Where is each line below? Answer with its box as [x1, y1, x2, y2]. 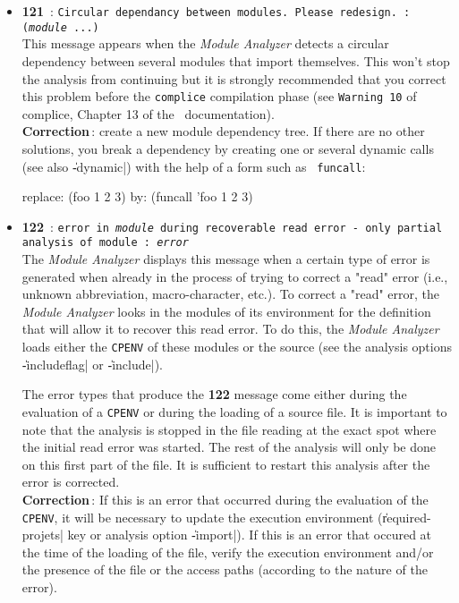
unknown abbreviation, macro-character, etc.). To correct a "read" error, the [21, 285, 440, 303]
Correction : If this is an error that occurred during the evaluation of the [21, 489, 429, 508]
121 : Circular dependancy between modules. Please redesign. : [21, 2, 411, 20]
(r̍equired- [378, 507, 431, 526]
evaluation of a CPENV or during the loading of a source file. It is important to [21, 402, 447, 420]
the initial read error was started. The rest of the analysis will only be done [21, 437, 437, 456]
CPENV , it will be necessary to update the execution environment [21, 507, 374, 526]
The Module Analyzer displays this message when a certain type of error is [21, 250, 430, 268]
